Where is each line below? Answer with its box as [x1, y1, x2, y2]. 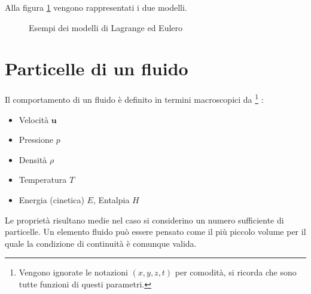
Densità [19, 153, 47, 166]
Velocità [19, 113, 49, 125]
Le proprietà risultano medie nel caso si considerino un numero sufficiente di [5, 213, 284, 226]
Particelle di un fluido [5, 56, 188, 81]
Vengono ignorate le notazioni [19, 266, 128, 278]
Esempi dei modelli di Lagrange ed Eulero [29, 21, 183, 33]
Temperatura [19, 173, 67, 186]
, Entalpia [93, 193, 130, 206]
